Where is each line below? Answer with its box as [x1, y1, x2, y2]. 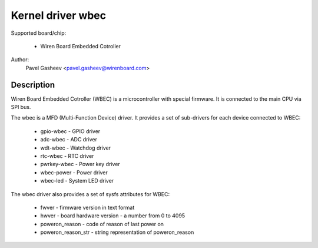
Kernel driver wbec [11, 9, 107, 22]
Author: [11, 56, 29, 63]
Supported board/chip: [11, 29, 67, 37]
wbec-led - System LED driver [40, 177, 114, 184]
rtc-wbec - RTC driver [40, 152, 94, 159]
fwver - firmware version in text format [40, 204, 135, 211]
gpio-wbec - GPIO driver [40, 127, 101, 135]
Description [11, 80, 55, 90]
